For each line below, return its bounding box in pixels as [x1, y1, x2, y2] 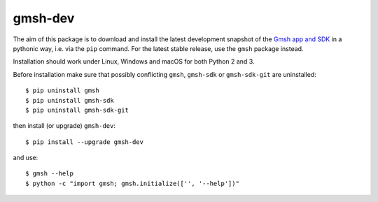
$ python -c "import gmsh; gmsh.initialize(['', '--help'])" [25, 179, 239, 187]
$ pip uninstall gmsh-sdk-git [25, 106, 129, 114]
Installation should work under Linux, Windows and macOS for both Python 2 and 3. [13, 57, 255, 66]
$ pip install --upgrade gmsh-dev [25, 138, 143, 146]
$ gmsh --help [25, 170, 73, 178]
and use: [13, 154, 38, 162]
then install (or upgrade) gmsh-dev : [13, 122, 115, 130]
